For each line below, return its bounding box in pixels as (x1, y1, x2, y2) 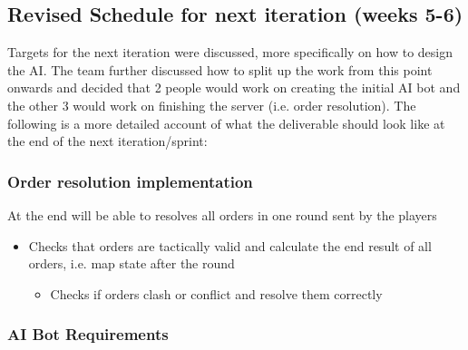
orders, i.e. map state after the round (28, 254, 235, 273)
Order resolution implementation (7, 170, 253, 192)
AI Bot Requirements (7, 323, 169, 345)
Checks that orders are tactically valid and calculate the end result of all (28, 236, 432, 255)
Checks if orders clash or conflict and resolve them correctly (50, 284, 383, 303)
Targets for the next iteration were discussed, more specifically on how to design (7, 43, 453, 62)
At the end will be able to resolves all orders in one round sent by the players (7, 205, 437, 224)
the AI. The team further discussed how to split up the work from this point (7, 60, 433, 79)
